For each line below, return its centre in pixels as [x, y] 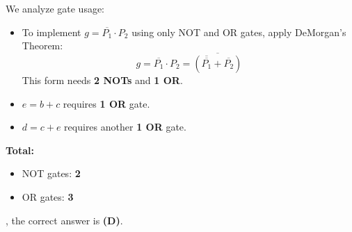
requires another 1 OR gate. [125, 127]
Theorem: [42, 45]
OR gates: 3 [48, 196]
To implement [51, 32]
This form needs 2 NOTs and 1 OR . [102, 80]
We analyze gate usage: [55, 8]
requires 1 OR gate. [106, 103]
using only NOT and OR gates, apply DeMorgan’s [239, 32]
